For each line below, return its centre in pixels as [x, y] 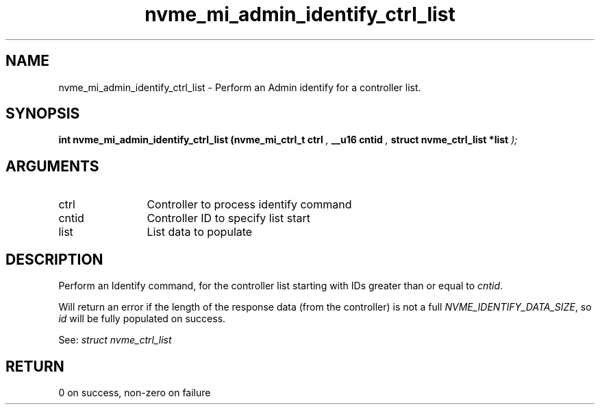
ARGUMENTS [52, 166]
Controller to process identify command [249, 205]
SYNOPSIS [43, 114]
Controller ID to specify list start [228, 218]
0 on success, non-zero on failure [135, 392]
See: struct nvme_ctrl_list [115, 340]
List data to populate [200, 232]
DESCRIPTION [54, 259]
